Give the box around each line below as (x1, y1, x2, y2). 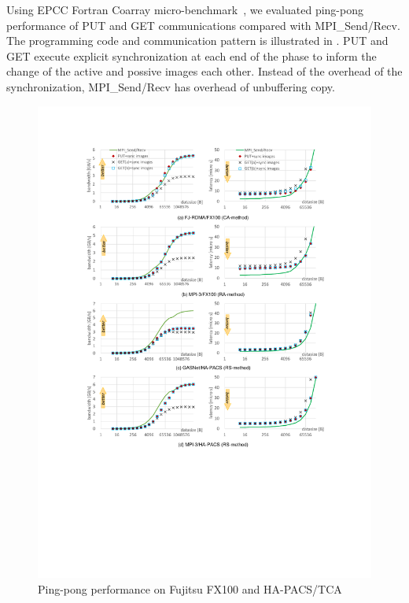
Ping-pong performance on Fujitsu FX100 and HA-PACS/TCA (38, 581, 342, 597)
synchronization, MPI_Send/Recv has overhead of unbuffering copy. (6, 78, 335, 94)
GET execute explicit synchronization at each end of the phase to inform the (6, 47, 377, 64)
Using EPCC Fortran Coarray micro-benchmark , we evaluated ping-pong (6, 2, 363, 17)
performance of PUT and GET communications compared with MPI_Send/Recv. (6, 17, 400, 33)
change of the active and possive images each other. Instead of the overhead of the (6, 63, 403, 80)
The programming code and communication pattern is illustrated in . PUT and (6, 32, 389, 49)
